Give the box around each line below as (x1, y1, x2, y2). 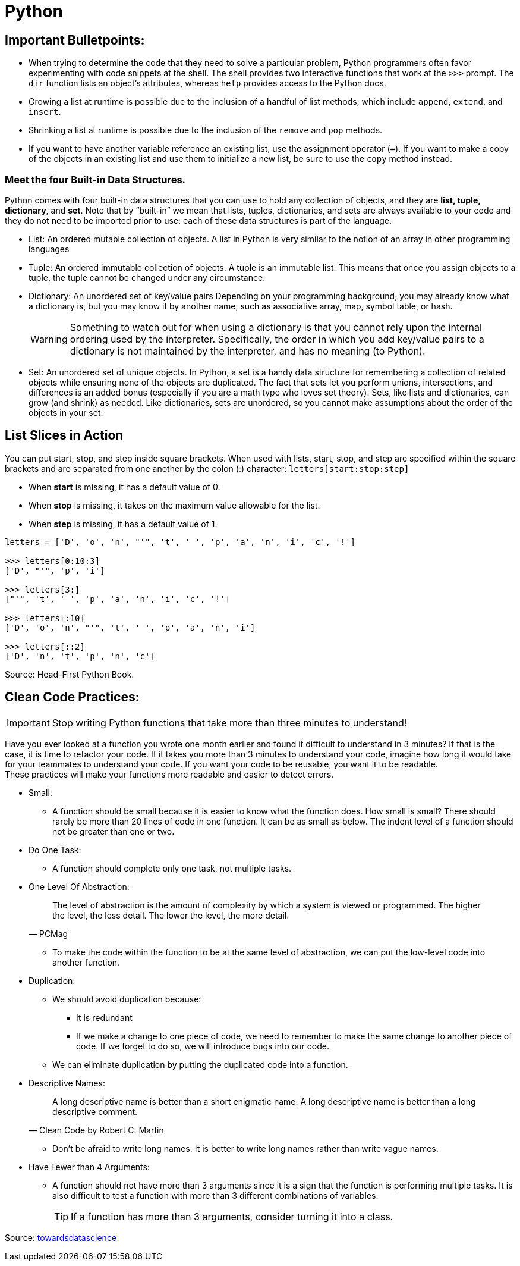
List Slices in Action (5, 428, 124, 443)
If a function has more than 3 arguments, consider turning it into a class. (71, 1210, 393, 1223)
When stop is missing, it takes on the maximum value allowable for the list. (29, 500, 320, 510)
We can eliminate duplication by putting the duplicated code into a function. (52, 1059, 348, 1070)
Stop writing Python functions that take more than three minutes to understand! (52, 716, 407, 729)
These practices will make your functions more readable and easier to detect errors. (5, 769, 334, 779)
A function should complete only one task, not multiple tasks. (52, 863, 292, 873)
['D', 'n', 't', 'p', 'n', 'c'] (5, 651, 155, 661)
